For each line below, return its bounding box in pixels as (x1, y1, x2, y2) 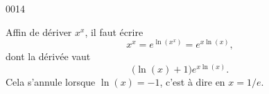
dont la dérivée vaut (6, 49, 91, 64)
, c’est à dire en (159, 74, 225, 88)
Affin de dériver (6, 24, 72, 39)
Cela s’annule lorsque (6, 74, 96, 88)
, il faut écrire (85, 24, 144, 39)
